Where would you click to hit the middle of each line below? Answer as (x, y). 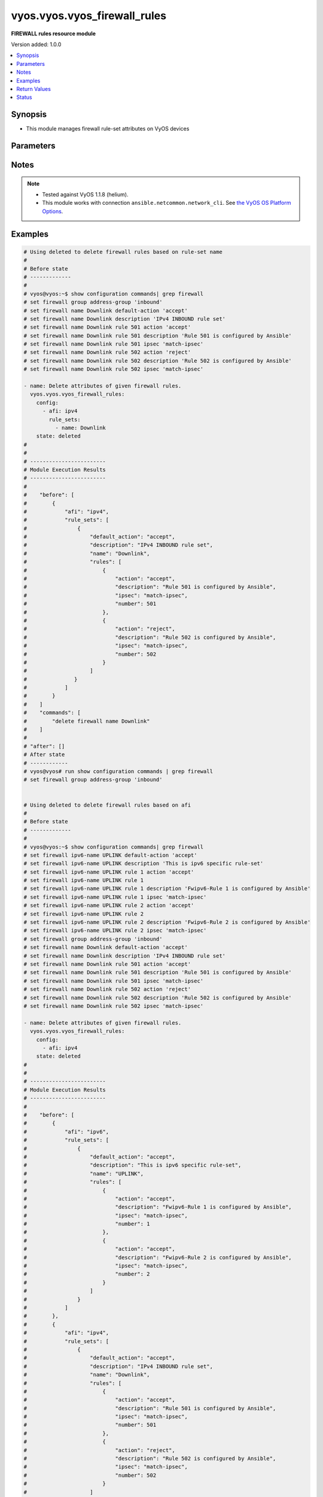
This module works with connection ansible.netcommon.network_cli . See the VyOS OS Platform (167, 203)
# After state (44, 755)
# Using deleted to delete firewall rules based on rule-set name (123, 252)
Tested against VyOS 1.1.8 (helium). (85, 194)
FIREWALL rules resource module (53, 34)
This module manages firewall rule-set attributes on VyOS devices (108, 129)
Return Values (33, 89)
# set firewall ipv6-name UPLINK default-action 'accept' (110, 855)
